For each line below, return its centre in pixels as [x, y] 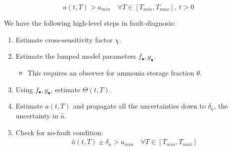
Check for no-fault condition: [59, 132]
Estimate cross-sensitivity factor [64, 39]
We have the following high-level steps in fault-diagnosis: [90, 23]
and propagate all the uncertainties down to [139, 106]
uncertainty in [37, 115]
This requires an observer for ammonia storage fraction [111, 72]
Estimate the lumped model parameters [76, 56]
